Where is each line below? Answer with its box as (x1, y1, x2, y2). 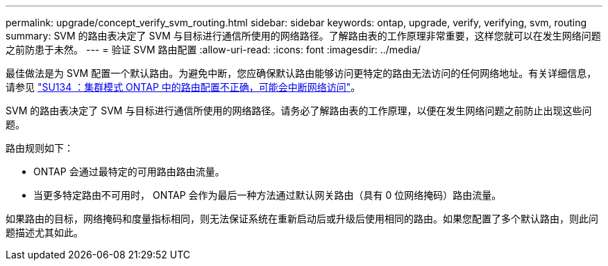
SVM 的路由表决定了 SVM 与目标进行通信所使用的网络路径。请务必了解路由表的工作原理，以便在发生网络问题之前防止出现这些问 (6, 105, 592, 116)
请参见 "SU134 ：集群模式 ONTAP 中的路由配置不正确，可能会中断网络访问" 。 (6, 81, 361, 93)
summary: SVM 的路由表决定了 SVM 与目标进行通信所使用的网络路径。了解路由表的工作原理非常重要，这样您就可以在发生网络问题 (6, 30, 601, 42)
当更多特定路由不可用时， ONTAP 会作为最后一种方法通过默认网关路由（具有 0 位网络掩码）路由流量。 (33, 189, 502, 201)
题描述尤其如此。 (6, 227, 83, 238)
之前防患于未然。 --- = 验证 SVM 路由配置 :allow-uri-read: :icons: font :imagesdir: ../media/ (6, 44, 421, 55)
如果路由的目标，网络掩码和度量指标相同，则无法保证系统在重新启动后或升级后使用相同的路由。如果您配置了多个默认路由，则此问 (6, 213, 598, 224)
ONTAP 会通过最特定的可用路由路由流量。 (33, 166, 225, 177)
